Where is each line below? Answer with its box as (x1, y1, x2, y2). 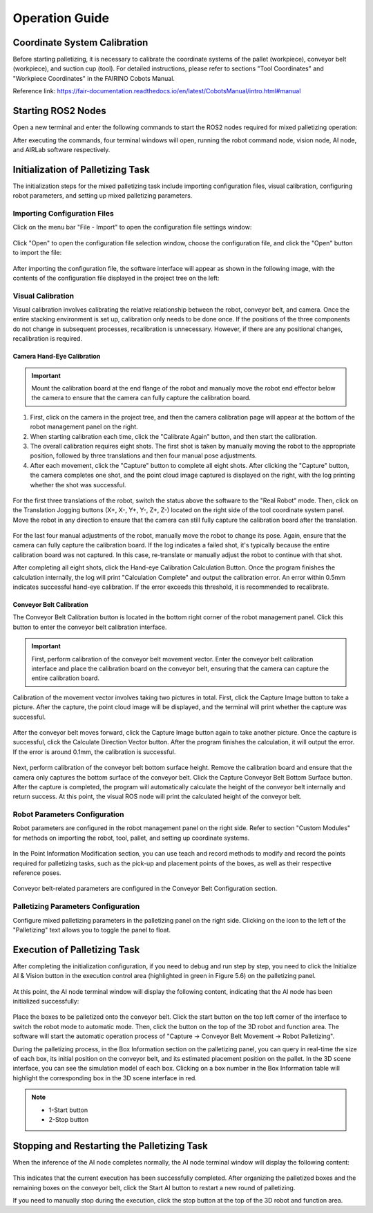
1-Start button (48, 1106, 88, 1114)
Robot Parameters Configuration (12, 809, 124, 819)
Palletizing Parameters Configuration (12, 902, 140, 912)
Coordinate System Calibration (12, 37, 149, 48)
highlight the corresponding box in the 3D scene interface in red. (12, 1073, 197, 1082)
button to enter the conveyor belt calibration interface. (12, 623, 167, 631)
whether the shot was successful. (30, 480, 126, 489)
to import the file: (12, 249, 62, 257)
